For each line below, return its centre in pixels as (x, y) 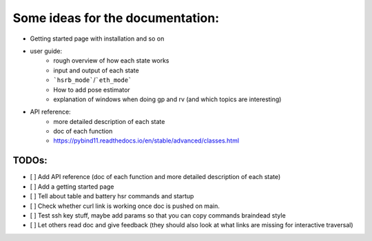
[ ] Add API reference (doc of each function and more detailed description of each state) (155, 177)
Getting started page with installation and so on (97, 39)
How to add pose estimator (92, 90)
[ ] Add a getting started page (72, 187)
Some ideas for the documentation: (116, 18)
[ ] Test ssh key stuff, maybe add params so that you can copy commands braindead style (158, 215)
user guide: (46, 51)
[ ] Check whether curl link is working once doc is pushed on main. (125, 206)
